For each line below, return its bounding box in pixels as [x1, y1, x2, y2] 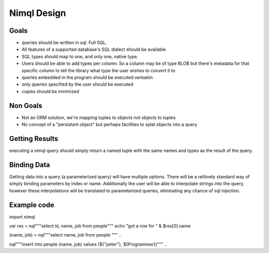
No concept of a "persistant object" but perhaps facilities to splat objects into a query [21, 122, 198, 127]
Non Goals [9, 101, 42, 110]
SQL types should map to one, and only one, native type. [21, 53, 138, 59]
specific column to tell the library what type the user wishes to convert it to [21, 67, 175, 73]
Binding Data [9, 160, 50, 169]
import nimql [9, 214, 35, 220]
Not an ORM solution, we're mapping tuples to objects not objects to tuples [21, 115, 176, 121]
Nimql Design [9, 7, 66, 18]
